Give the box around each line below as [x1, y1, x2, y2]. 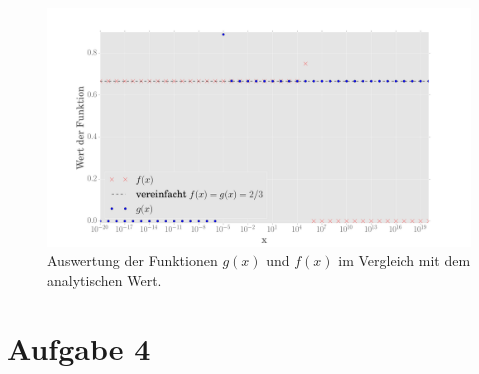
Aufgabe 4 [7, 328, 151, 369]
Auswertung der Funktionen [47, 250, 218, 271]
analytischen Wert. [47, 269, 162, 290]
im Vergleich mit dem [338, 250, 471, 271]
